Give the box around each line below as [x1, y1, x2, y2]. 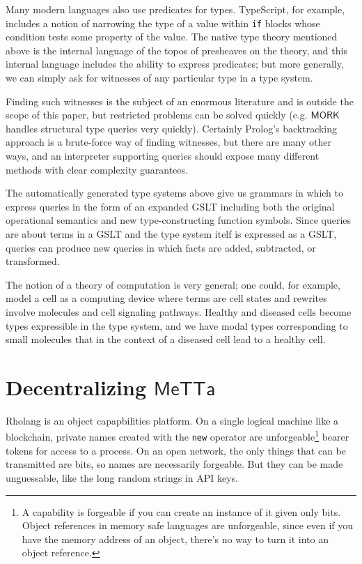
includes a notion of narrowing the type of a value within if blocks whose [6, 15, 320, 30]
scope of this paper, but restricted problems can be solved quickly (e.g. [6, 107, 308, 122]
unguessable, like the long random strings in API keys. [6, 470, 238, 485]
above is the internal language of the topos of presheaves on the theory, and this [6, 43, 347, 57]
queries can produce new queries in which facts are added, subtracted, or [6, 240, 316, 254]
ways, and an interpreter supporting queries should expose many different [6, 148, 320, 162]
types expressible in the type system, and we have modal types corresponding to [6, 318, 348, 333]
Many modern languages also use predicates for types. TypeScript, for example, [6, 2, 345, 16]
